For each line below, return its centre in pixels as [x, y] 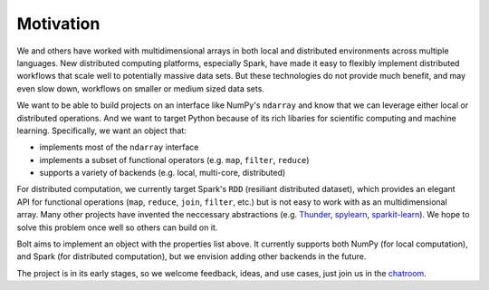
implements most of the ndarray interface [119, 147]
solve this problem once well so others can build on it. [117, 227]
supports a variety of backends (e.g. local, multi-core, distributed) [163, 173]
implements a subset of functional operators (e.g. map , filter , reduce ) [174, 159]
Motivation [58, 24]
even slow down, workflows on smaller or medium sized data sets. [140, 88]
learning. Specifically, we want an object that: [102, 130]
